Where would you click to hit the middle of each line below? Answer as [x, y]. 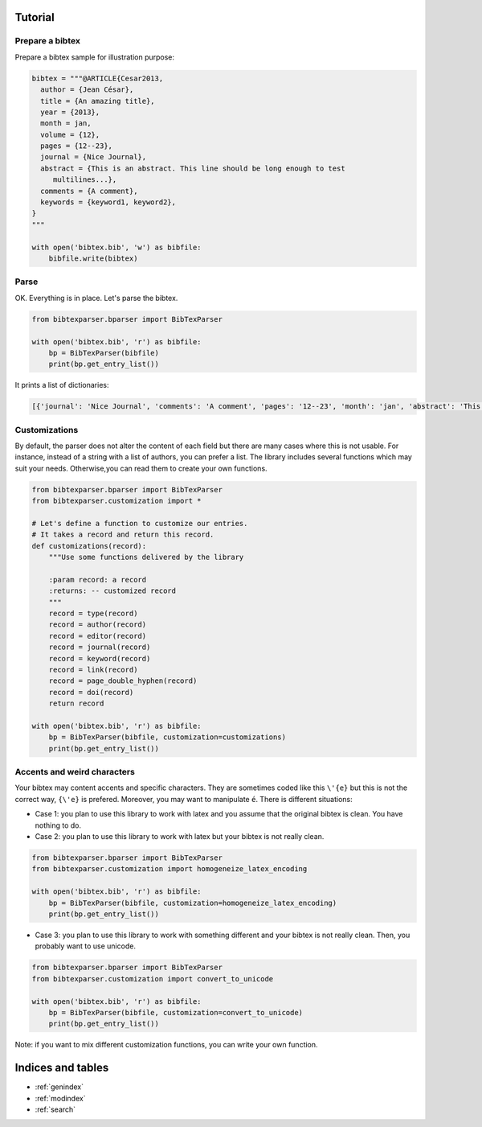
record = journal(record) [100, 647]
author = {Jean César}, [87, 90]
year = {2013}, [70, 112]
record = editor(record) [98, 636]
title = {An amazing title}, [98, 101]
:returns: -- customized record [112, 591]
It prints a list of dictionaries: [62, 385]
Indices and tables [62, 1068]
